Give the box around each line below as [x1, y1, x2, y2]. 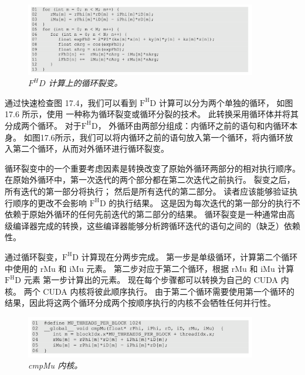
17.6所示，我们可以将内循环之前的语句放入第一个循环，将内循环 [40, 131, 285, 143]
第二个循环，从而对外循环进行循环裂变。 [12, 142, 169, 155]
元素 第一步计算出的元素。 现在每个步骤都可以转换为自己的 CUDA [23, 274, 279, 286]
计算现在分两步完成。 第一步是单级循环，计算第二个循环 [81, 250, 298, 262]
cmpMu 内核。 [28, 359, 83, 371]
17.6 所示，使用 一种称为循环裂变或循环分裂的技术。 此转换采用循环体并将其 [5, 108, 299, 120]
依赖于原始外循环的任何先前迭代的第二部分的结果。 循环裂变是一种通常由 [5, 208, 287, 220]
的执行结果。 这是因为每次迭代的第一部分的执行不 [109, 196, 300, 209]
